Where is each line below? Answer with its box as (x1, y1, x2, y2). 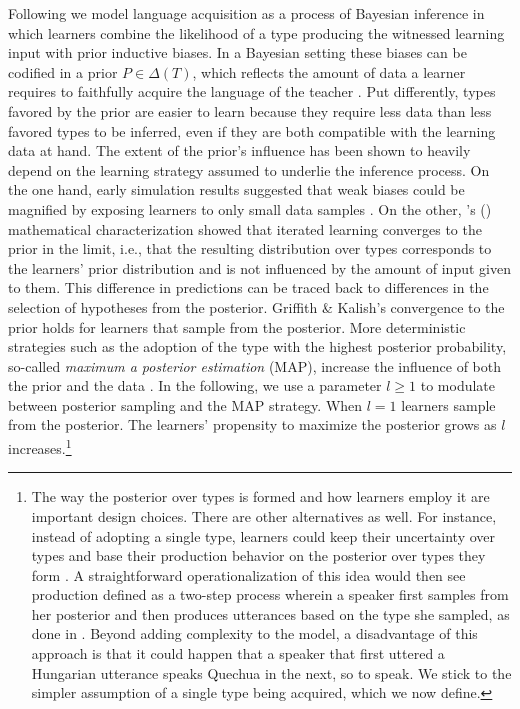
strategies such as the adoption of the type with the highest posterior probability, (8, 336, 507, 357)
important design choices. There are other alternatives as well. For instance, (31, 505, 497, 526)
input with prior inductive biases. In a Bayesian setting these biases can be (8, 42, 467, 63)
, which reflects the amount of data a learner (192, 61, 466, 82)
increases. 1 (8, 435, 72, 458)
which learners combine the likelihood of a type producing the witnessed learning (8, 22, 505, 43)
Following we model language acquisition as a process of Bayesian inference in (8, 3, 485, 23)
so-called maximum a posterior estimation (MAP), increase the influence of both (8, 355, 501, 376)
